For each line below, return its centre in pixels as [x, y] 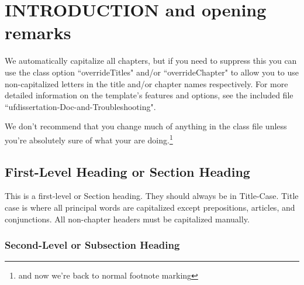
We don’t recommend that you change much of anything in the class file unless [146, 126]
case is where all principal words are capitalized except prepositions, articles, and [150, 207]
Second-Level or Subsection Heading [92, 245]
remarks [38, 32]
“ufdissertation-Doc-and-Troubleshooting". [80, 106]
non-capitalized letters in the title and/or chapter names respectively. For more [146, 83]
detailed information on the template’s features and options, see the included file [149, 95]
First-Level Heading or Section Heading [127, 171]
